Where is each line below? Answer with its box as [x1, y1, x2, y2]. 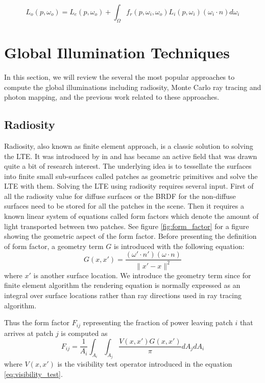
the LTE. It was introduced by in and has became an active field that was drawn [4, 150, 257, 161]
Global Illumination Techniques [4, 41, 230, 62]
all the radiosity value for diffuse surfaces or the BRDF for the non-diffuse [4, 190, 236, 201]
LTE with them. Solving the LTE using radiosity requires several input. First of [4, 181, 254, 191]
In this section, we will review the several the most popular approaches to [4, 71, 235, 82]
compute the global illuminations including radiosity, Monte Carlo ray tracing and [4, 81, 261, 92]
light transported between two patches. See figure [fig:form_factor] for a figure [4, 220, 249, 231]
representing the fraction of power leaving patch [83, 317, 233, 328]
